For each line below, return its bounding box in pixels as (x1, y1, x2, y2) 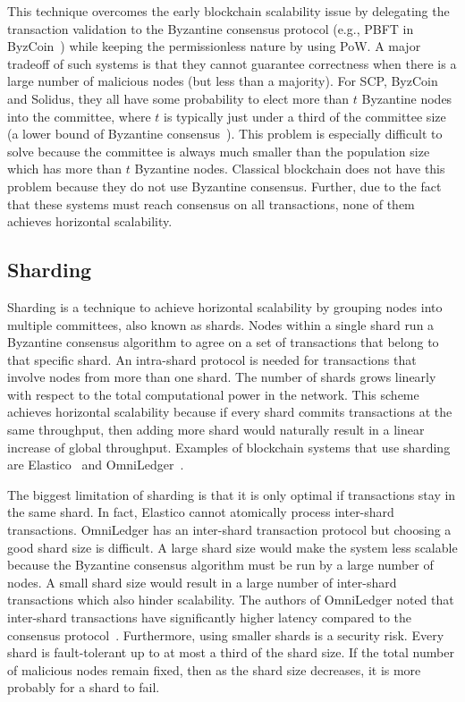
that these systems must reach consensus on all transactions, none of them (7, 194, 415, 213)
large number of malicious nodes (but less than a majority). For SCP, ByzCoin (7, 72, 438, 90)
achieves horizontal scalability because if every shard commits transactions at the (7, 402, 452, 421)
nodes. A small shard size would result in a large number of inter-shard (7, 572, 397, 591)
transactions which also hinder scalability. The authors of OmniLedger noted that (7, 590, 454, 609)
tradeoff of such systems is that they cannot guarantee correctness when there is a (7, 54, 457, 72)
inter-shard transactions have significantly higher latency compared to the (7, 608, 412, 627)
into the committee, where (7, 106, 151, 125)
